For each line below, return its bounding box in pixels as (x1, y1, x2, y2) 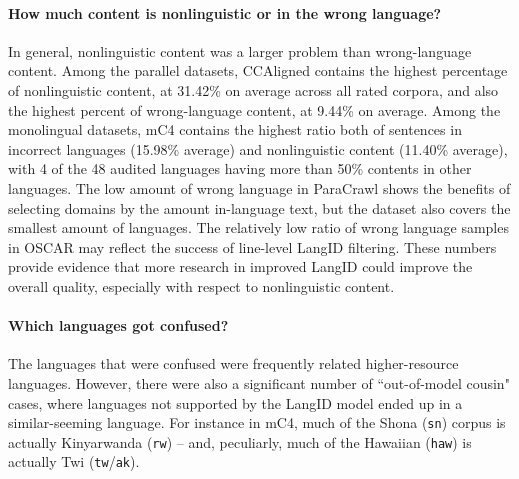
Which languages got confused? (8, 315, 229, 336)
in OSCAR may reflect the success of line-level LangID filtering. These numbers (8, 236, 497, 257)
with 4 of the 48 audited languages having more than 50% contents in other (8, 158, 472, 179)
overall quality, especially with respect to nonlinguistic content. (8, 275, 395, 296)
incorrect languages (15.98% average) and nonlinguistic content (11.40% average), (8, 138, 508, 159)
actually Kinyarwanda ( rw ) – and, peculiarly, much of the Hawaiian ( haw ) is (8, 431, 472, 452)
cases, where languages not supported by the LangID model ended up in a (8, 392, 463, 413)
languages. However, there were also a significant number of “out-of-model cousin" (8, 372, 510, 393)
